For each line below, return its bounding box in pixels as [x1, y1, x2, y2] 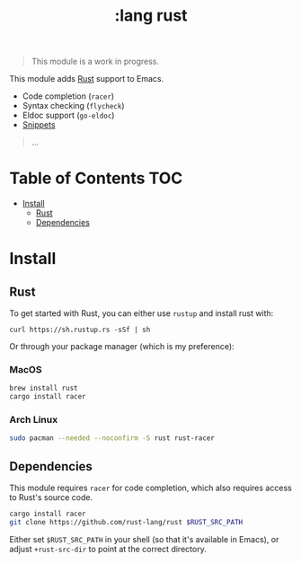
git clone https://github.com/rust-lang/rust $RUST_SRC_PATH [9, 518, 243, 527]
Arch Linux [9, 414, 58, 427]
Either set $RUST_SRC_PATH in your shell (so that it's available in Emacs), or [9, 533, 279, 544]
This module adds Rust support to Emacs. [9, 74, 164, 84]
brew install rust [9, 383, 78, 393]
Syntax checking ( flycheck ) [22, 101, 125, 111]
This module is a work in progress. [31, 56, 160, 67]
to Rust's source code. [9, 492, 93, 503]
